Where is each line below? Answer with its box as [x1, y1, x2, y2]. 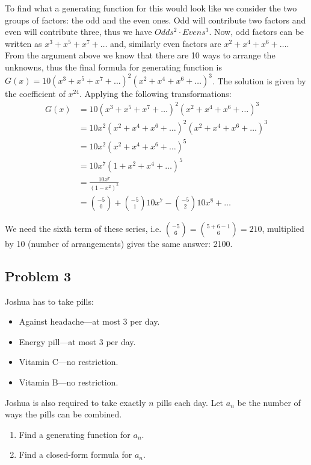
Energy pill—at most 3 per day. [19, 335, 136, 348]
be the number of [237, 396, 301, 408]
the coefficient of [5, 87, 66, 100]
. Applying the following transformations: [79, 87, 232, 100]
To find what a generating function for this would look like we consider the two [5, 2, 297, 14]
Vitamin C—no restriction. [19, 355, 119, 368]
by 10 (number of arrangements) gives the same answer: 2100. [5, 237, 233, 249]
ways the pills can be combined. [5, 408, 122, 420]
